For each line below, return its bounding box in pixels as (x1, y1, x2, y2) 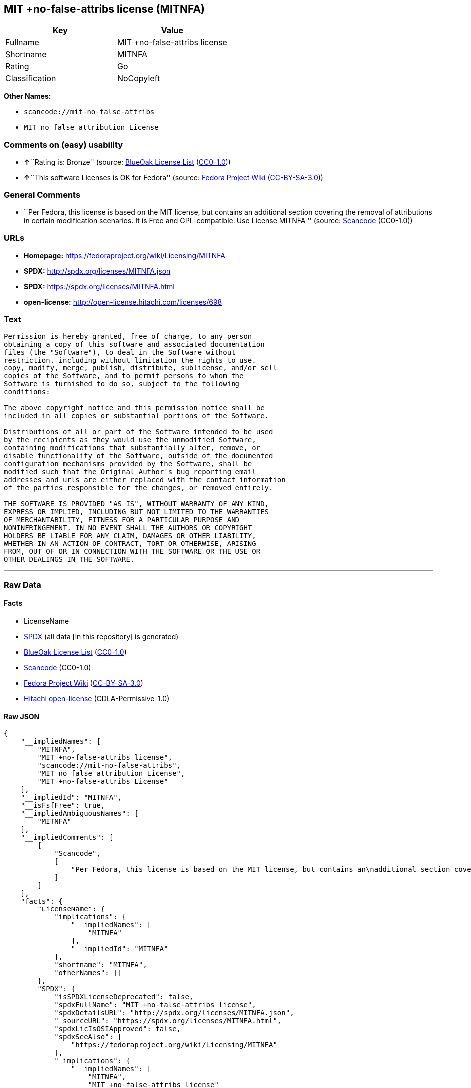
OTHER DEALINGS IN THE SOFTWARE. (4, 555, 135, 564)
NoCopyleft (117, 73, 160, 84)
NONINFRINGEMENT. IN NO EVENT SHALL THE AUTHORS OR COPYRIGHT (4, 524, 252, 532)
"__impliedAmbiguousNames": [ (20, 809, 139, 818)
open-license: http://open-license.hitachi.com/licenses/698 (24, 297, 222, 306)
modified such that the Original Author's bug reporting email (4, 468, 256, 476)
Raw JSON (4, 712, 40, 721)
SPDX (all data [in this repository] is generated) (24, 632, 179, 641)
